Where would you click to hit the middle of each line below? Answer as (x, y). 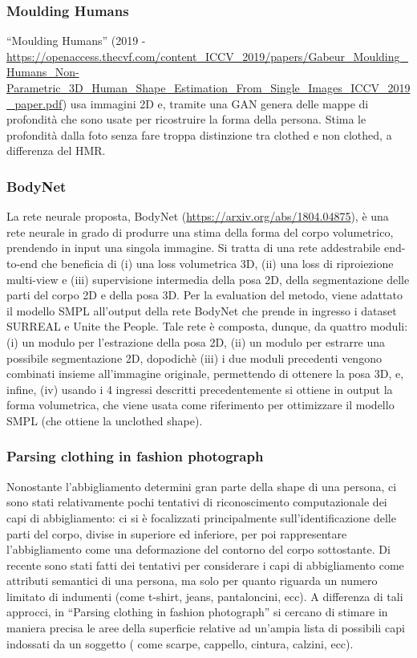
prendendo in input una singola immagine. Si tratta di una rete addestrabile (194, 248)
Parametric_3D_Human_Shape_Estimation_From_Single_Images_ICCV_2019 (208, 87)
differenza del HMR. (56, 150)
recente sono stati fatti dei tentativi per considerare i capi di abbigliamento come (205, 565)
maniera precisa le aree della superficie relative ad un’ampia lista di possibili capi (206, 628)
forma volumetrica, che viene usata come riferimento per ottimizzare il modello (200, 405)
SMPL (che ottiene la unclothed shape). (105, 420)
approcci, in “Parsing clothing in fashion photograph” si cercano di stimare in (197, 612)
